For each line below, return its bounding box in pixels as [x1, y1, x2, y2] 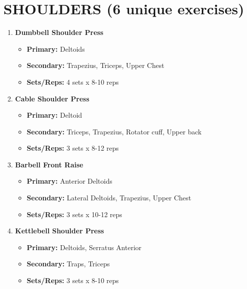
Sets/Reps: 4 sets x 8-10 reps [27, 76, 119, 87]
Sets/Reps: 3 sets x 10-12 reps [27, 209, 122, 219]
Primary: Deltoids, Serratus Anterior [27, 242, 142, 252]
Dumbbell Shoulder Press [15, 27, 104, 37]
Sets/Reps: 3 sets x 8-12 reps [27, 143, 119, 153]
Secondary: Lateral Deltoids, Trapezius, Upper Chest [27, 193, 192, 203]
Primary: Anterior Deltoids [27, 176, 112, 186]
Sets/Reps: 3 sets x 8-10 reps [27, 275, 119, 286]
